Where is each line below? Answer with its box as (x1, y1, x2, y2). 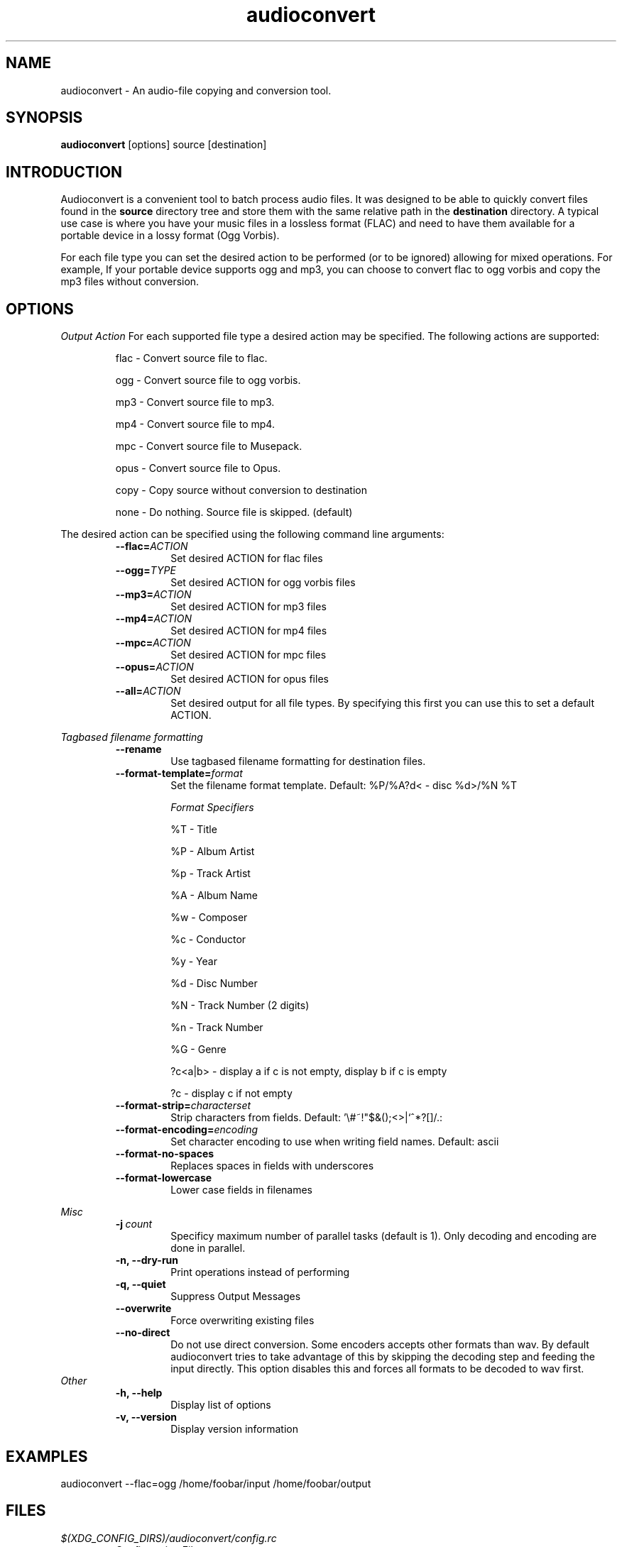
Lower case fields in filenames (170, 1184, 313, 1196)
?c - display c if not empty (170, 1087, 293, 1100)
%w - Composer (170, 911, 248, 924)
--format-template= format (115, 767, 243, 780)
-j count (115, 1218, 153, 1231)
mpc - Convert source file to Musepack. (115, 440, 302, 453)
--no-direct (115, 1326, 170, 1339)
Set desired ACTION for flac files (170, 552, 323, 565)
